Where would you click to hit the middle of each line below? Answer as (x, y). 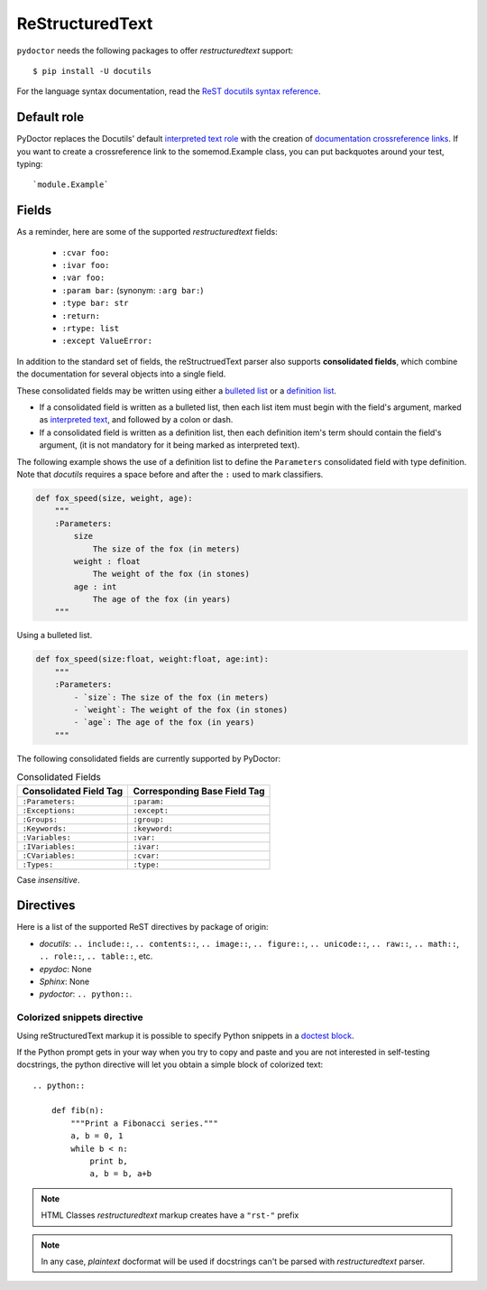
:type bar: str (96, 303)
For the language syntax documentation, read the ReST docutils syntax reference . (169, 91)
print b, (109, 1161)
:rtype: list (91, 329)
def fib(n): (78, 1111)
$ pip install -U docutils (92, 71)
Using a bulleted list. (55, 636)
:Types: (38, 864)
